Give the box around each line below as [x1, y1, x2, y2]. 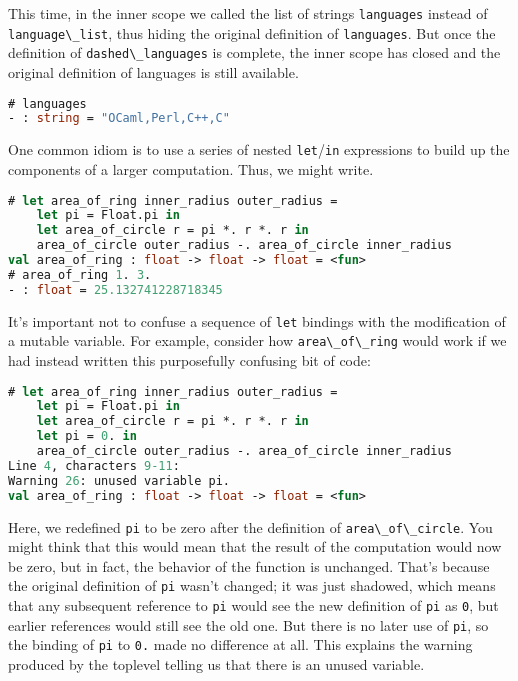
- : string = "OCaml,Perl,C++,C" [8, 111, 230, 126]
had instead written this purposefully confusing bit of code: [8, 350, 371, 370]
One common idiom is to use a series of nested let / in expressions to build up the [8, 139, 510, 160]
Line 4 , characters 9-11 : [8, 458, 180, 473]
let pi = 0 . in [36, 429, 137, 444]
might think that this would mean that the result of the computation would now [8, 536, 502, 557]
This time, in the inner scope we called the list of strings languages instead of [8, 3, 488, 23]
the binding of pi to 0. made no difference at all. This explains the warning [8, 634, 473, 655]
